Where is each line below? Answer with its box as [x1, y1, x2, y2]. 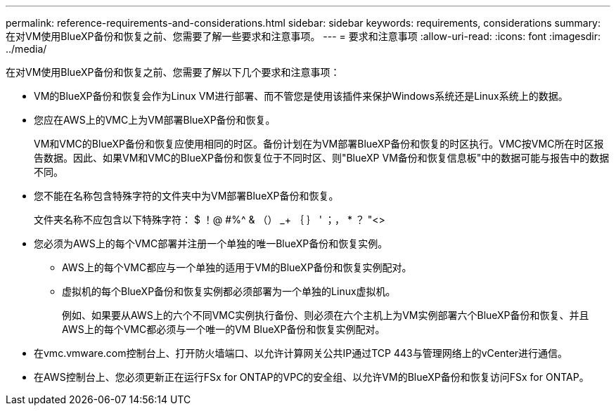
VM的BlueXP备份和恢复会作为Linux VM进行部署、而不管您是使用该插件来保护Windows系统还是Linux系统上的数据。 [34, 90, 568, 102]
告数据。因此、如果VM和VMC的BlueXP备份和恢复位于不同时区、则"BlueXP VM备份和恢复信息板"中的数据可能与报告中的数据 [34, 152, 610, 164]
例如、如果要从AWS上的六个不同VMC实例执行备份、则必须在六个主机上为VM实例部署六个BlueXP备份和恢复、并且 [62, 309, 589, 321]
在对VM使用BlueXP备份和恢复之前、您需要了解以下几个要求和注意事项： [6, 66, 340, 78]
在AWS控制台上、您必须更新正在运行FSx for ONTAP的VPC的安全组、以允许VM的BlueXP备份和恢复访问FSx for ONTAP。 [34, 371, 589, 383]
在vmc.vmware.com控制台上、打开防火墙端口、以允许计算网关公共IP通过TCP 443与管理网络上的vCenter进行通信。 [34, 347, 568, 359]
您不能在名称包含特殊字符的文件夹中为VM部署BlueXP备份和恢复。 [34, 190, 339, 202]
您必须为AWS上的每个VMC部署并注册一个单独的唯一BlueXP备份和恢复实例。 [34, 237, 388, 249]
